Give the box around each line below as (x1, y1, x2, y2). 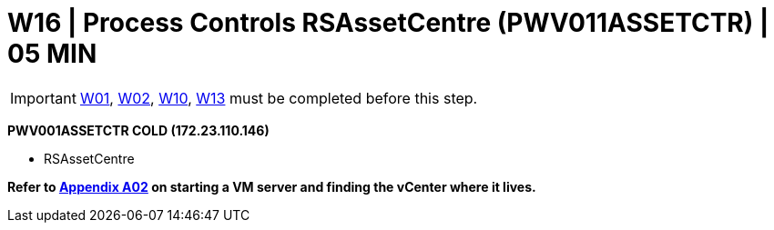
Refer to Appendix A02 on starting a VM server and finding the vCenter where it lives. (7, 178, 536, 195)
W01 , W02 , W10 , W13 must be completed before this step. (79, 88, 478, 107)
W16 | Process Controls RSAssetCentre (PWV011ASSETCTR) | (7, 7, 769, 38)
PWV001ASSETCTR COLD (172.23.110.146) (7, 122, 270, 138)
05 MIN (7, 38, 97, 69)
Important (10, 88, 76, 107)
